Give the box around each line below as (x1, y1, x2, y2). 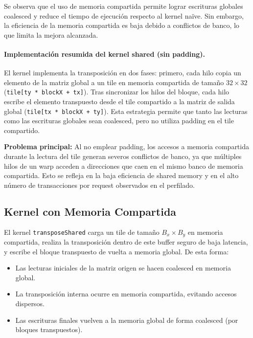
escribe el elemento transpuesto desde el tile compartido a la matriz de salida (4, 96, 235, 107)
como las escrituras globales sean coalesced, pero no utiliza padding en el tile (4, 115, 234, 126)
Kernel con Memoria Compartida (4, 203, 177, 219)
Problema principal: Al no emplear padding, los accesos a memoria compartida (4, 141, 249, 152)
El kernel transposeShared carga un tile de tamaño (4, 226, 160, 237)
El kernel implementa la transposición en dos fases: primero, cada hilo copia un (4, 68, 241, 78)
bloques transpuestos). (15, 324, 83, 335)
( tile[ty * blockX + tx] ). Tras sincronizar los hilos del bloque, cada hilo (4, 87, 230, 97)
